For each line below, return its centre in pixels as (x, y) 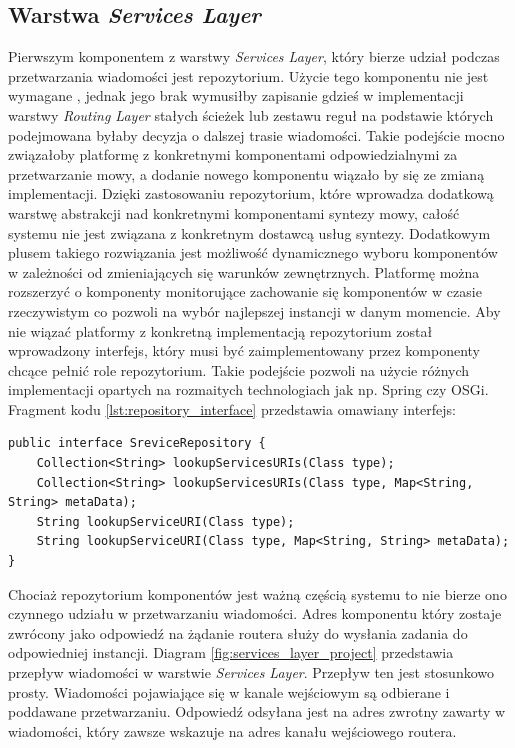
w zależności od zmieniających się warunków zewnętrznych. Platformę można (244, 271)
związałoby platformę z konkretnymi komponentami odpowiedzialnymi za (233, 154)
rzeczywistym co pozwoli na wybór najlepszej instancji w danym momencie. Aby (254, 310)
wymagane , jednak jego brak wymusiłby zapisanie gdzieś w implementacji (236, 95)
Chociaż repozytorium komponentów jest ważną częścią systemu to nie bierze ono (257, 593)
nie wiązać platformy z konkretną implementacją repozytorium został (220, 330)
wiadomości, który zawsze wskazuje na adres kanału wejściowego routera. (232, 730)
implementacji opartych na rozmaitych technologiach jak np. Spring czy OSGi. (248, 389)
